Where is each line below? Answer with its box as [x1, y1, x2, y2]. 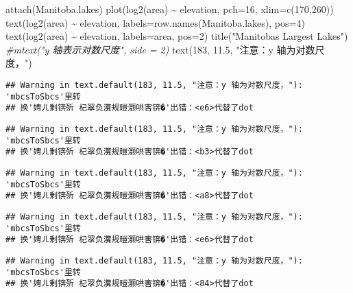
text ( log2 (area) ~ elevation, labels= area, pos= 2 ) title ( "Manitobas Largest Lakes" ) [5, 29, 348, 43]
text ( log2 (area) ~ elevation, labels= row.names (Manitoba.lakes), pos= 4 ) [5, 15, 305, 30]
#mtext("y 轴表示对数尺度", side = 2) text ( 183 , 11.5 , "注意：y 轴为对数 [5, 42, 315, 56]
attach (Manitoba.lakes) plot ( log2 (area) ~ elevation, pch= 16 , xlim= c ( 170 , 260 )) [5, 2, 334, 16]
